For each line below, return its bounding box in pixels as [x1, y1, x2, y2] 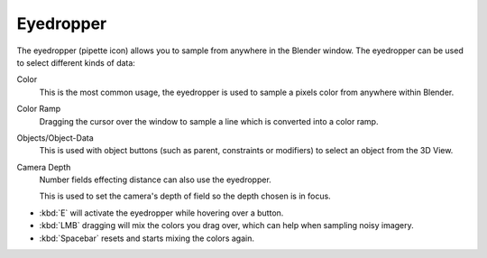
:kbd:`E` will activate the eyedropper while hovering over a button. [39, 207, 284, 218]
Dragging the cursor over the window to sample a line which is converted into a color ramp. [39, 115, 379, 126]
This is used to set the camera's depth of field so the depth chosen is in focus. [39, 190, 331, 202]
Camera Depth [16, 161, 71, 172]
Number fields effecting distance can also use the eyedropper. [39, 174, 272, 185]
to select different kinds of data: [16, 57, 135, 68]
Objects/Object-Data [16, 132, 94, 143]
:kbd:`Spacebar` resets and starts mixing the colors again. [39, 233, 254, 244]
